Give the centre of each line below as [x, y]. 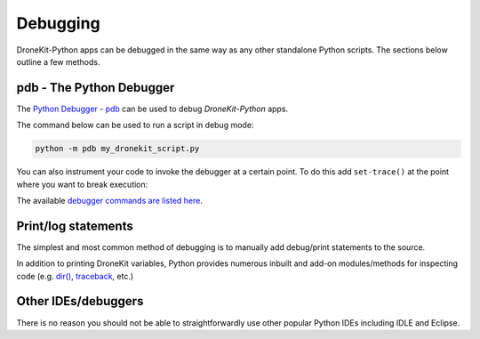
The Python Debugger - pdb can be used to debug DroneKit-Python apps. [152, 109]
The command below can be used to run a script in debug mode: [135, 125]
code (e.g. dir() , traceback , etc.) [75, 276]
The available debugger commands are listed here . [110, 200]
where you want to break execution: [82, 184]
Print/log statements [75, 226]
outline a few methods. [58, 61]
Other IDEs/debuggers [80, 301]
